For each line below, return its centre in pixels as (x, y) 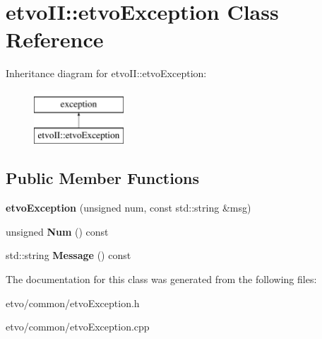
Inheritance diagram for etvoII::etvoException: (106, 73)
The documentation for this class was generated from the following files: (161, 279)
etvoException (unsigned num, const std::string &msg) (129, 208)
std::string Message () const (68, 255)
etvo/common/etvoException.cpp (78, 327)
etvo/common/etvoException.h (73, 303)
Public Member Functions (102, 178)
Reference (55, 39)
